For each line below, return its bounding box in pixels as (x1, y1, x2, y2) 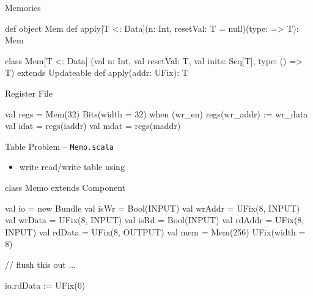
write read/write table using (19, 160, 125, 173)
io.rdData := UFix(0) (5, 278, 86, 291)
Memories (5, 1, 41, 13)
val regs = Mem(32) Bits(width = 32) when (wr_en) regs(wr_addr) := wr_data (5, 107, 308, 120)
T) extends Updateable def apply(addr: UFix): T (5, 66, 188, 79)
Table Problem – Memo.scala (5, 139, 114, 152)
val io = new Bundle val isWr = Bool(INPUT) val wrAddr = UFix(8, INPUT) (5, 201, 300, 214)
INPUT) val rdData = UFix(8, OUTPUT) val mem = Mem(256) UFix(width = (5, 225, 306, 238)
